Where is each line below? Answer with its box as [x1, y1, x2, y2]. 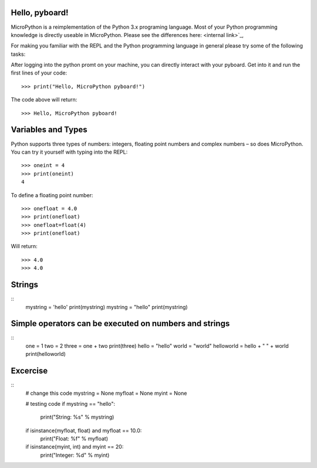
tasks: [11, 50, 26, 57]
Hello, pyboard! [11, 8, 69, 18]
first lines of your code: [11, 69, 68, 76]
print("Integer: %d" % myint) [40, 452, 110, 459]
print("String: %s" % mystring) [40, 413, 114, 420]
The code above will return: [11, 96, 77, 103]
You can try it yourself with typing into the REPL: [11, 148, 128, 155]
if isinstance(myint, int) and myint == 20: [25, 443, 124, 450]
